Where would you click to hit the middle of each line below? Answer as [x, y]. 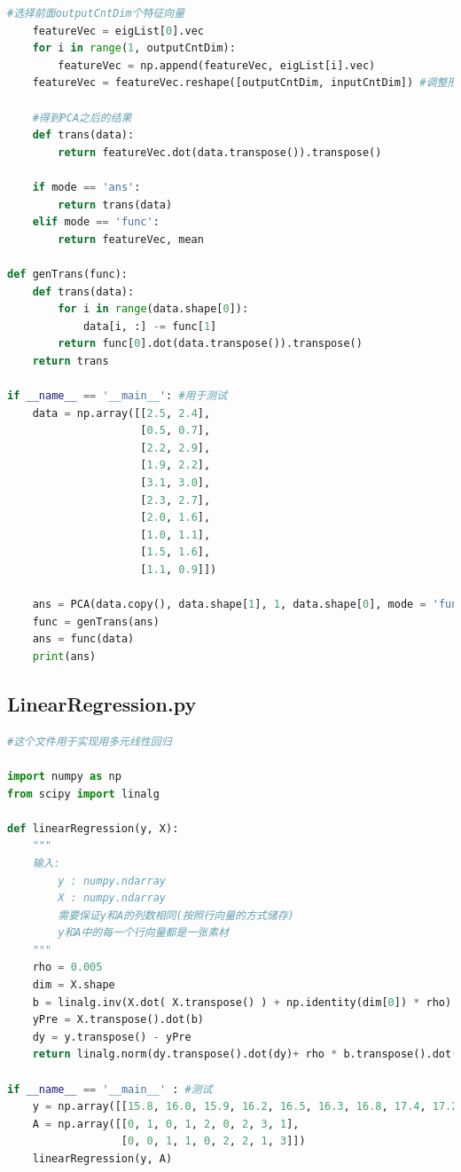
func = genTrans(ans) [96, 621]
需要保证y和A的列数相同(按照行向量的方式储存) [176, 915]
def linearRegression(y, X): [93, 828]
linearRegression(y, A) [102, 1159]
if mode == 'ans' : [86, 187]
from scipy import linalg [83, 794]
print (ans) [64, 656]
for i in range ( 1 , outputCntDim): [134, 48]
